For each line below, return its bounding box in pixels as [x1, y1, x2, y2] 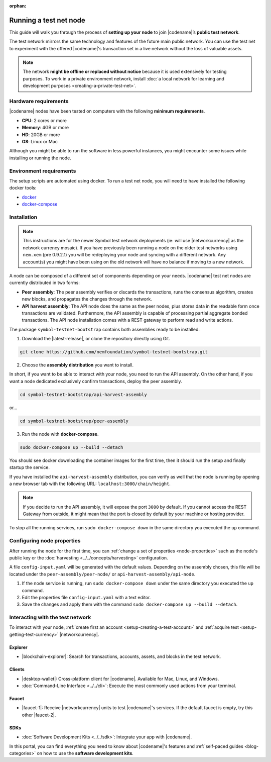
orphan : [9, 3, 27, 9]
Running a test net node [9, 16, 85, 25]
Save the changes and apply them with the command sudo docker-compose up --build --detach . [22, 601, 238, 608]
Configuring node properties [9, 537, 81, 544]
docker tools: [9, 185, 37, 191]
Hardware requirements [9, 98, 69, 105]
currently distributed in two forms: [9, 279, 80, 286]
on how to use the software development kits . [37, 750, 134, 756]
